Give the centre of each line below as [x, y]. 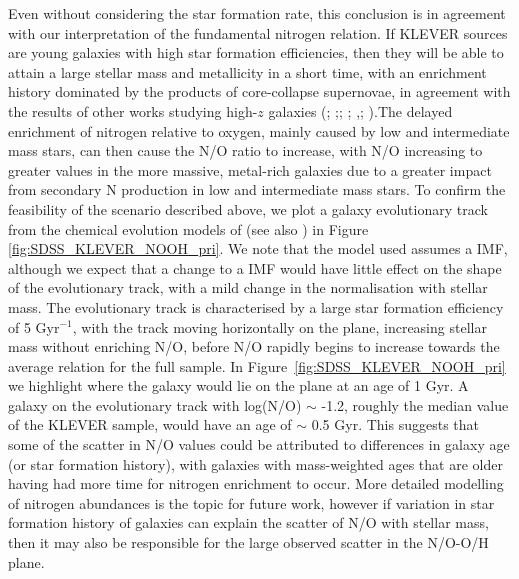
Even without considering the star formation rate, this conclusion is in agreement [257, 13]
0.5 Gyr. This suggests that [395, 424]
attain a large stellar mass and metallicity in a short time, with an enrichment [247, 71]
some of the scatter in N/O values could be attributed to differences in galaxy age [259, 444]
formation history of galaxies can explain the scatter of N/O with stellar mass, [248, 522]
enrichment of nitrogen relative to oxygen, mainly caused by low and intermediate [259, 130]
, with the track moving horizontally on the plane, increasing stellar [279, 326]
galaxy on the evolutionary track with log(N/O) [155, 404]
